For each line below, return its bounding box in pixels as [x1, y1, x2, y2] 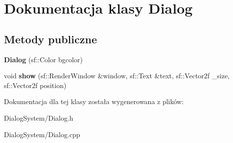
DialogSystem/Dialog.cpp [4, 129, 80, 139]
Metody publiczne [4, 31, 97, 46]
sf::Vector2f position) [4, 80, 67, 90]
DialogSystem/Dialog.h [4, 112, 73, 123]
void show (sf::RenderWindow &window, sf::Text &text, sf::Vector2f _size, [4, 71, 230, 81]
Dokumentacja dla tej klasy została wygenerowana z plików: [4, 96, 184, 107]
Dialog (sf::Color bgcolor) [4, 54, 83, 64]
